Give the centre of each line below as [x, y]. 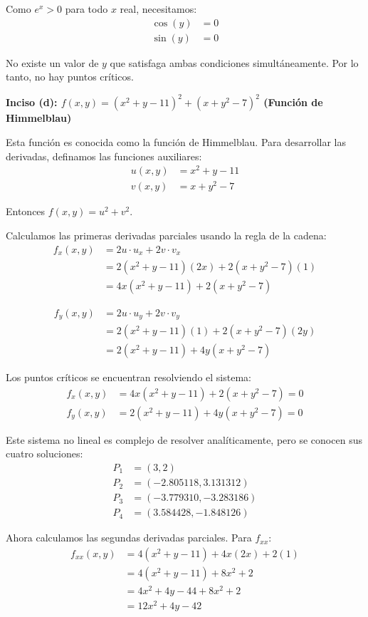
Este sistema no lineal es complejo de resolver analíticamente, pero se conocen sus [184, 439]
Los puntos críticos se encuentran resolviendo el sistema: [128, 377]
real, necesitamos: [158, 9]
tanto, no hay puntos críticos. [70, 77]
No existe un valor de [52, 62]
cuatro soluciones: [44, 453]
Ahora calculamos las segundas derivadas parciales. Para [129, 538]
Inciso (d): [32, 102]
